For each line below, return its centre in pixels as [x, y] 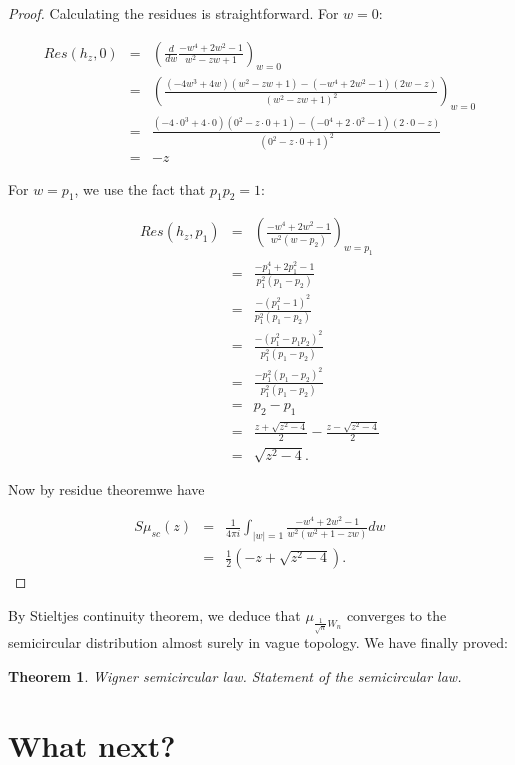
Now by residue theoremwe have [106, 488]
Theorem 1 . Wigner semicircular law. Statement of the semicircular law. [235, 675]
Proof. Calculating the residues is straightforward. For [173, 13]
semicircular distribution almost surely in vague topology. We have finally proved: [258, 642]
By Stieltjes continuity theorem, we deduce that [154, 614]
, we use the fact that [140, 188]
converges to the [396, 614]
